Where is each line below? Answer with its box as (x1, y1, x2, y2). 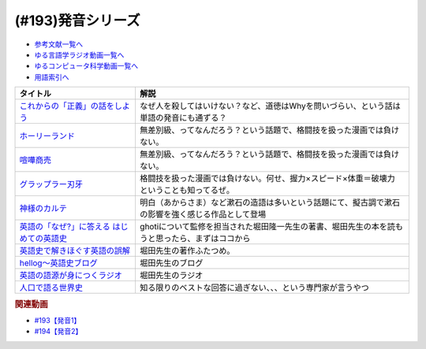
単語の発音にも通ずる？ (139, 113, 227, 124)
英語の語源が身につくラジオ (19, 270, 122, 281)
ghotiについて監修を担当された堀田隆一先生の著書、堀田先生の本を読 (139, 221, 396, 232)
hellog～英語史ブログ (19, 258, 98, 269)
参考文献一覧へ (34, 39, 83, 49)
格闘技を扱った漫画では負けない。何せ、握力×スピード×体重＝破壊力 (139, 173, 395, 184)
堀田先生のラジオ (139, 270, 204, 281)
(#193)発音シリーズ (14, 12, 141, 29)
